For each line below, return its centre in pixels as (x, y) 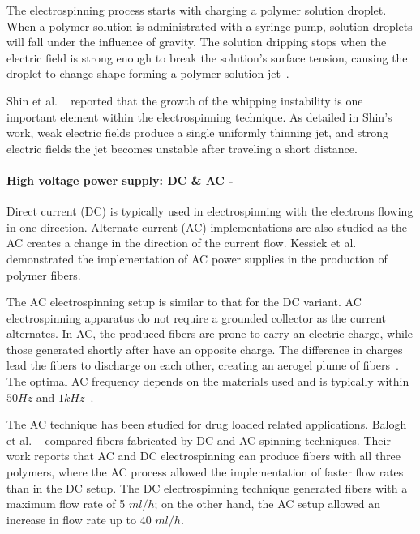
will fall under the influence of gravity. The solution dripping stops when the (197, 42)
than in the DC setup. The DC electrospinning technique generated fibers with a (207, 487)
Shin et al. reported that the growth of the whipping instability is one (185, 100)
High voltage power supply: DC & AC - (120, 179)
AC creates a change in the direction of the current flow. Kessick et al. (182, 243)
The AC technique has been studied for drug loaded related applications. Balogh (207, 424)
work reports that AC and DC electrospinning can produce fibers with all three (204, 456)
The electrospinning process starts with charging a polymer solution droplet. (197, 10)
